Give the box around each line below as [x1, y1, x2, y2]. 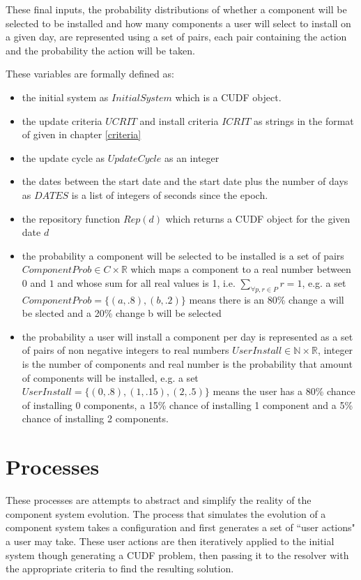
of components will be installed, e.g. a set [22, 370, 199, 385]
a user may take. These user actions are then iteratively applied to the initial [6, 533, 335, 548]
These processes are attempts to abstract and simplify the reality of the [6, 493, 312, 507]
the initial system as [22, 89, 109, 104]
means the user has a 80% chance [213, 384, 355, 399]
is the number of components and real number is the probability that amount [22, 357, 353, 371]
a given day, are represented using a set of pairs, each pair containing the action [6, 29, 347, 44]
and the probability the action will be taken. [6, 43, 195, 57]
